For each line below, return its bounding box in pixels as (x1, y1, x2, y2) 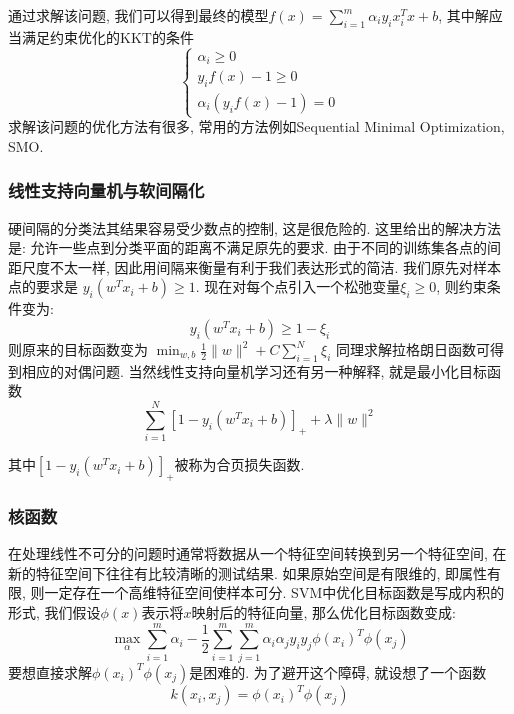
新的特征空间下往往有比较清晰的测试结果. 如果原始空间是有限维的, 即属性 (8, 562, 488, 583)
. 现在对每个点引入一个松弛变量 (195, 276, 401, 297)
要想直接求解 (8, 661, 92, 682)
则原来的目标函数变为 (8, 339, 148, 360)
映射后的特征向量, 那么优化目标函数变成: (191, 601, 456, 622)
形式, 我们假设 (8, 601, 101, 622)
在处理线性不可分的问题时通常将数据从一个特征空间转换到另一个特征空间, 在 (8, 543, 507, 564)
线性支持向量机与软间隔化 (8, 178, 205, 203)
